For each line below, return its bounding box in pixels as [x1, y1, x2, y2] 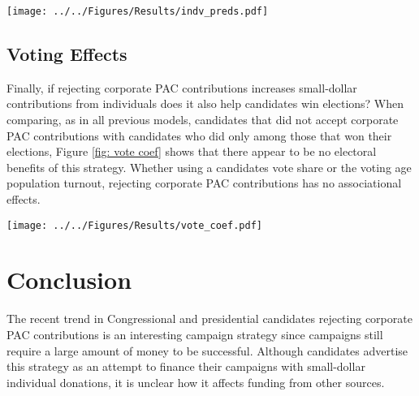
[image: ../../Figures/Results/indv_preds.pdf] [6, 6, 269, 17]
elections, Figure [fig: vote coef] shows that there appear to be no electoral [6, 143, 377, 160]
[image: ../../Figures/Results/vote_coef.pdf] [6, 219, 262, 231]
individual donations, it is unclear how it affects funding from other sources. [6, 373, 385, 390]
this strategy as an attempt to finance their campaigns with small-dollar [6, 358, 365, 375]
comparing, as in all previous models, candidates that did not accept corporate [6, 111, 399, 128]
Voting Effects [6, 41, 127, 67]
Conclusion [6, 263, 132, 296]
